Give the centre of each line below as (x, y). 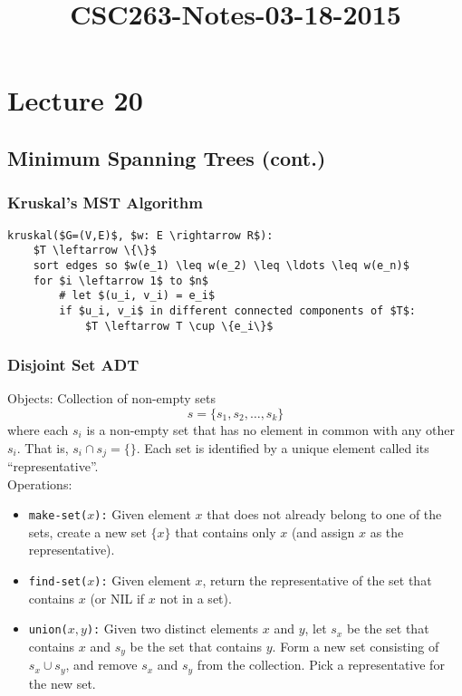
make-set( (58, 516)
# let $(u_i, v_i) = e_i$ (137, 296)
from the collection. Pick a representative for (321, 665)
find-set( (58, 582)
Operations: (40, 483)
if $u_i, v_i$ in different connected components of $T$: (238, 310)
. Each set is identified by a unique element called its (283, 447)
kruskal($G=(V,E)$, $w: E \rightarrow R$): (140, 235)
